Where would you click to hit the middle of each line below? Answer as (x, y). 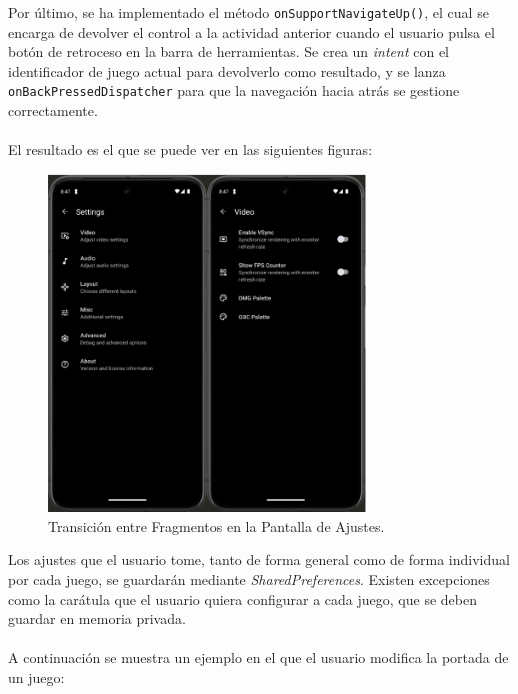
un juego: (36, 677)
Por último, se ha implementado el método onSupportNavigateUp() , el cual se (248, 12)
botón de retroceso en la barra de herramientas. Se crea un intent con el (229, 51)
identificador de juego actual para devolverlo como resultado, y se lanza (227, 70)
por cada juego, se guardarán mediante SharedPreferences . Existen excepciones (249, 579)
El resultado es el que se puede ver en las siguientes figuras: (190, 149)
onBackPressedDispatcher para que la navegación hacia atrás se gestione (234, 90)
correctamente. (53, 110)
